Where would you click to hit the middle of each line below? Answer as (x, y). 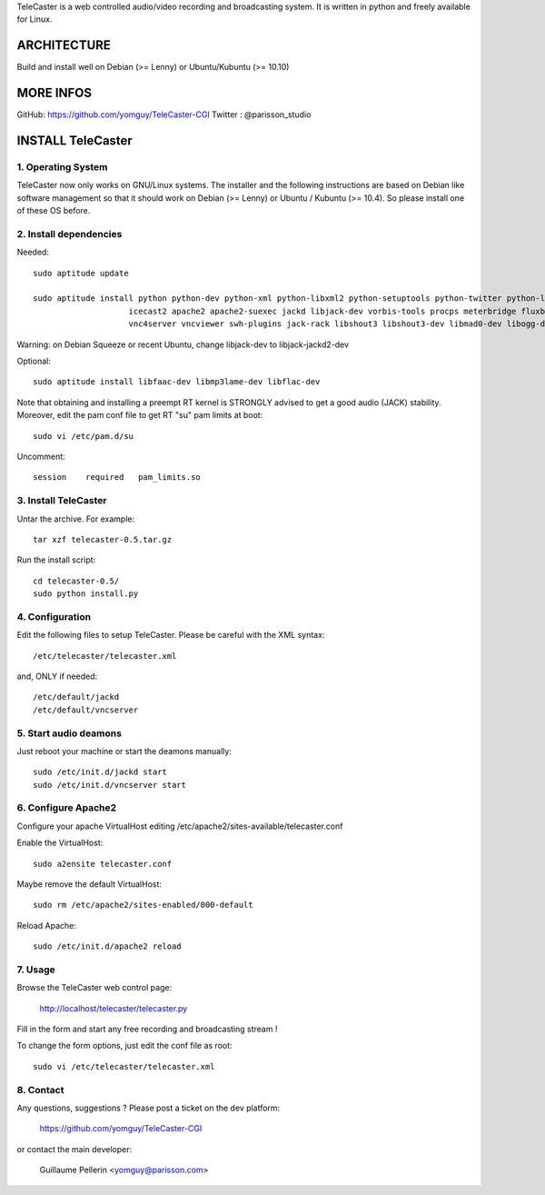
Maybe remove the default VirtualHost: (89, 884)
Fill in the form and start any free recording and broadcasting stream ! (147, 1029)
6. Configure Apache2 (67, 808)
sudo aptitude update (81, 273)
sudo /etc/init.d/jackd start (100, 772)
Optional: (34, 361)
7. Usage (36, 970)
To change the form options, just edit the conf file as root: (124, 1046)
